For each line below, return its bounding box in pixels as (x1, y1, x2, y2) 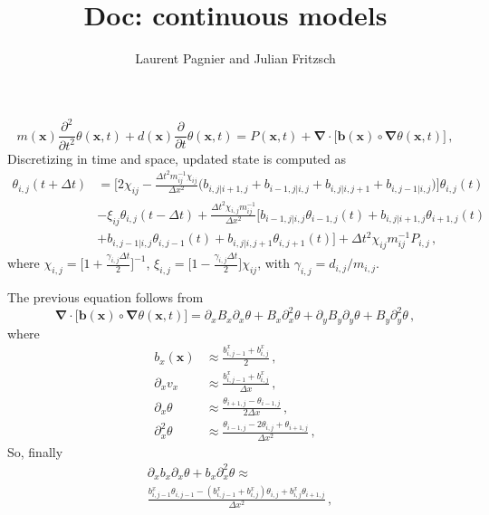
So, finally (7, 442, 63, 461)
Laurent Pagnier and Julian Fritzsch (135, 49, 336, 68)
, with (257, 253, 290, 272)
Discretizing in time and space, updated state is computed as (7, 148, 346, 167)
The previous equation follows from (7, 288, 204, 307)
